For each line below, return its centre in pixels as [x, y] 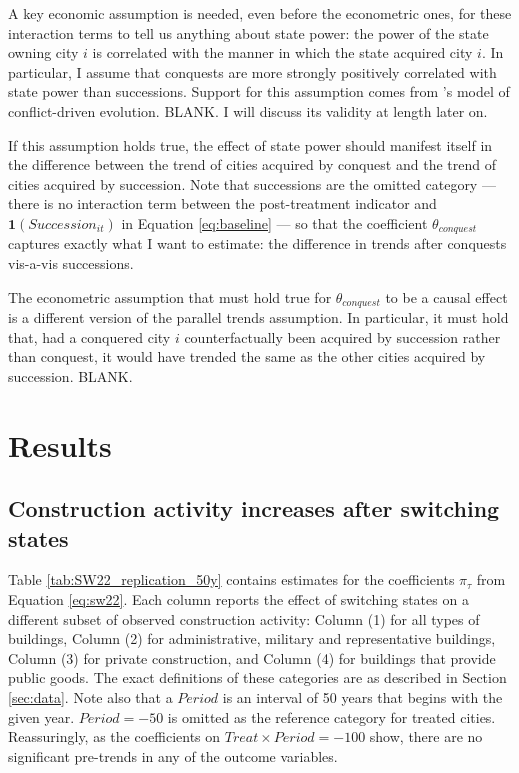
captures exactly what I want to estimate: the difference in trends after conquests [257, 243]
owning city [43, 52]
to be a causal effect [446, 296]
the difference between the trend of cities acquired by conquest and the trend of [252, 164]
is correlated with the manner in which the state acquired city [282, 52]
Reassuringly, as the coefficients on [114, 736]
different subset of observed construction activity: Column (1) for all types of [244, 618]
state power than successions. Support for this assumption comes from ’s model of [259, 91]
